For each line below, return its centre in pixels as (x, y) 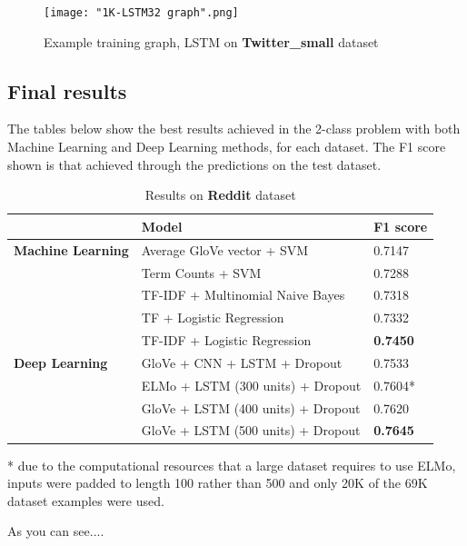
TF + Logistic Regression (213, 318)
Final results (67, 90)
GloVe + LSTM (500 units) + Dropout (251, 430)
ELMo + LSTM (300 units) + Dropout (251, 385)
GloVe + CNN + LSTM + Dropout (242, 362)
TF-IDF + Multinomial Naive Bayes (243, 295)
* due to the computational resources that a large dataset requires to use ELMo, (232, 465)
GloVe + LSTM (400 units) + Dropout (251, 407)
